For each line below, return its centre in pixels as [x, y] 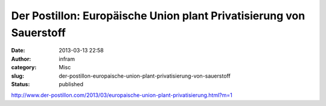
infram [67, 59]
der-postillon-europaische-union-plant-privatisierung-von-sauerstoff [145, 76]
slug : [18, 76]
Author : [21, 59]
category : [24, 67]
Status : [21, 84]
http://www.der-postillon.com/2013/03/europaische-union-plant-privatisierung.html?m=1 [122, 95]
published [71, 84]
